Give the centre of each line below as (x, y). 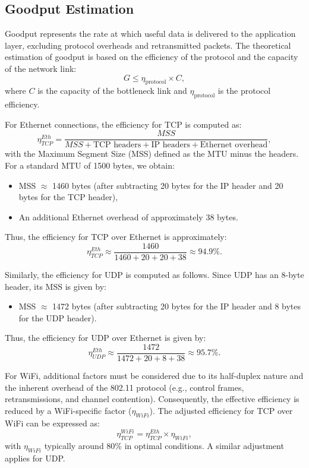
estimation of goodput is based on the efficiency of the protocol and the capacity (152, 57)
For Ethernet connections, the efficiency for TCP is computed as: (123, 124)
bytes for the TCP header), (68, 197)
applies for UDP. (35, 458)
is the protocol (244, 91)
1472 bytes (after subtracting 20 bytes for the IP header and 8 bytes (177, 306)
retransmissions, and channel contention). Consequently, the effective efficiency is (152, 399)
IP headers (171, 145)
